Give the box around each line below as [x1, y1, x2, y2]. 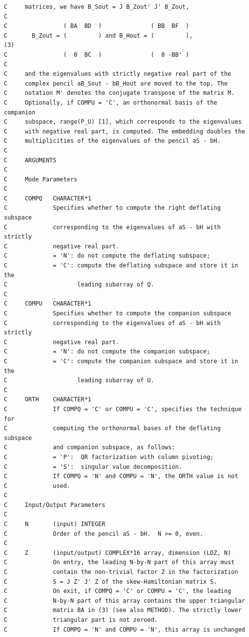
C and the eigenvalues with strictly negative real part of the [4, 70, 231, 78]
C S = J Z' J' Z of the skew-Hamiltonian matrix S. [4, 578, 217, 585]
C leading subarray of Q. [4, 281, 154, 288]
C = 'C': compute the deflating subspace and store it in [4, 262, 238, 269]
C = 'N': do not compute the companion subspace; [4, 348, 210, 355]
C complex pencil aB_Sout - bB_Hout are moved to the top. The [4, 80, 228, 87]
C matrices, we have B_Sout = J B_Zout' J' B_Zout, [4, 3, 189, 10]
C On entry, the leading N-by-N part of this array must [4, 559, 235, 566]
